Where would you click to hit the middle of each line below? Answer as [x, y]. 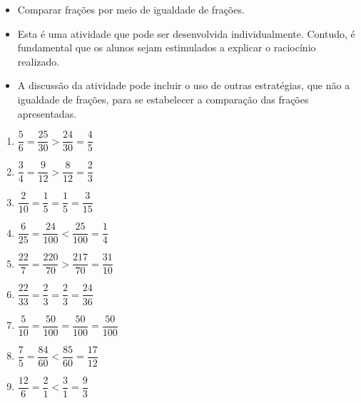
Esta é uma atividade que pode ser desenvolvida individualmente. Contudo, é [186, 33]
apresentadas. [47, 113]
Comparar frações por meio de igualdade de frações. [131, 9]
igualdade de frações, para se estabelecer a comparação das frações [163, 99]
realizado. [39, 61]
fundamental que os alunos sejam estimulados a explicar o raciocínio [167, 47]
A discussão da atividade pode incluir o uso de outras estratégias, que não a [184, 85]
